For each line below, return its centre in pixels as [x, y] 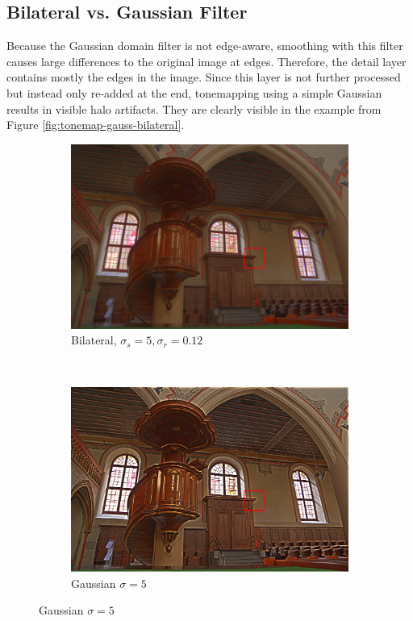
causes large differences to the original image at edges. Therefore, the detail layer [206, 61]
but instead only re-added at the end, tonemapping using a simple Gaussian [194, 92]
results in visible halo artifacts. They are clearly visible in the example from [194, 108]
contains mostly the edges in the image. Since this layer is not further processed [204, 77]
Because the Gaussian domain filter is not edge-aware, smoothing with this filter [205, 46]
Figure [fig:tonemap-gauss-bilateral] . [96, 125]
